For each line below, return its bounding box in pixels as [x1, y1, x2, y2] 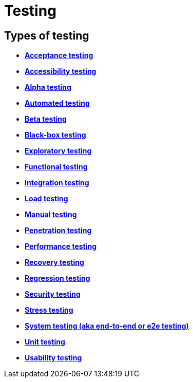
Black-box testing [25, 130, 86, 140]
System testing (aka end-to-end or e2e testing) [25, 321, 189, 331]
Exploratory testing [25, 146, 92, 156]
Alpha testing [25, 83, 71, 92]
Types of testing [4, 29, 89, 42]
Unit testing [25, 337, 65, 347]
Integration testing [25, 178, 89, 187]
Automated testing [25, 99, 90, 108]
